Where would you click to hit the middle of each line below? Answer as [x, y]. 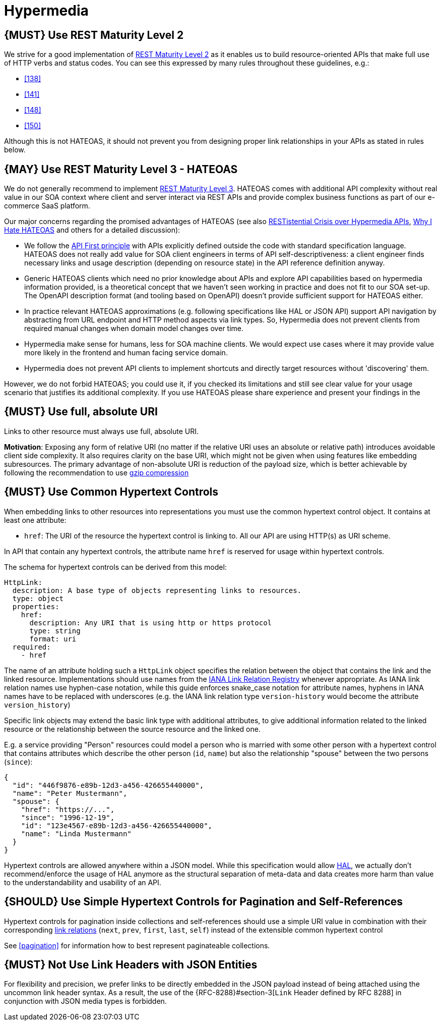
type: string [55, 631]
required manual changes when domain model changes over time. [134, 329]
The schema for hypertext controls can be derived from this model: [115, 567]
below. [15, 150]
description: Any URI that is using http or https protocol [151, 623]
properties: [36, 606]
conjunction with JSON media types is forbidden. [85, 1001]
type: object [38, 598]
